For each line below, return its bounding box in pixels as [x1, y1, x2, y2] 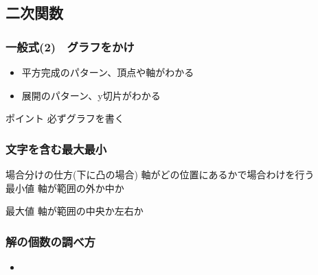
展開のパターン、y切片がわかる [21, 88, 161, 102]
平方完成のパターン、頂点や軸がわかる [21, 65, 194, 79]
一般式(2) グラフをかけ [5, 38, 135, 55]
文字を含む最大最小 [5, 140, 107, 157]
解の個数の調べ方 [5, 232, 95, 250]
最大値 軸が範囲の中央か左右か [5, 204, 144, 218]
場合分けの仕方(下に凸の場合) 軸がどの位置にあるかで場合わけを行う [5, 167, 315, 181]
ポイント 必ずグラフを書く [5, 111, 124, 125]
